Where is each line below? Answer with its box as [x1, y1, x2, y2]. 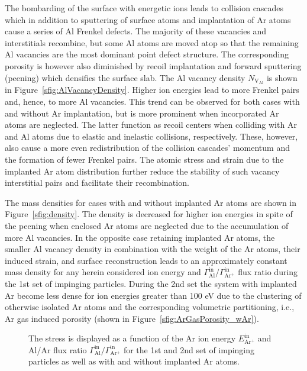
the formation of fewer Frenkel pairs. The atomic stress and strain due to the [5, 153, 284, 165]
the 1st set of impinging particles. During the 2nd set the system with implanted [5, 277, 297, 289]
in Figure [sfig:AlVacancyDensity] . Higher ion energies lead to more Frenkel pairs [5, 83, 299, 96]
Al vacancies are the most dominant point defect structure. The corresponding [5, 48, 289, 60]
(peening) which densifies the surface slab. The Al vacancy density [5, 71, 245, 83]
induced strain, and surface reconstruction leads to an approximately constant [5, 254, 287, 266]
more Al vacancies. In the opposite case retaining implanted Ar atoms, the [5, 231, 275, 243]
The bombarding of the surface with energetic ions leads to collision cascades [5, 2, 284, 14]
